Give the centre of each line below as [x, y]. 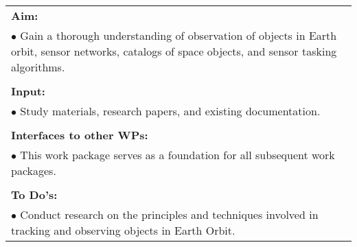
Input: [28, 91]
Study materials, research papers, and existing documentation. [170, 111]
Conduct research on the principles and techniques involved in [169, 214]
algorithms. [38, 67]
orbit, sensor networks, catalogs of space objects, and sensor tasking [174, 51]
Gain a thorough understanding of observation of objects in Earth [178, 35]
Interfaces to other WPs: [80, 135]
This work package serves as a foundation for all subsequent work [177, 155]
